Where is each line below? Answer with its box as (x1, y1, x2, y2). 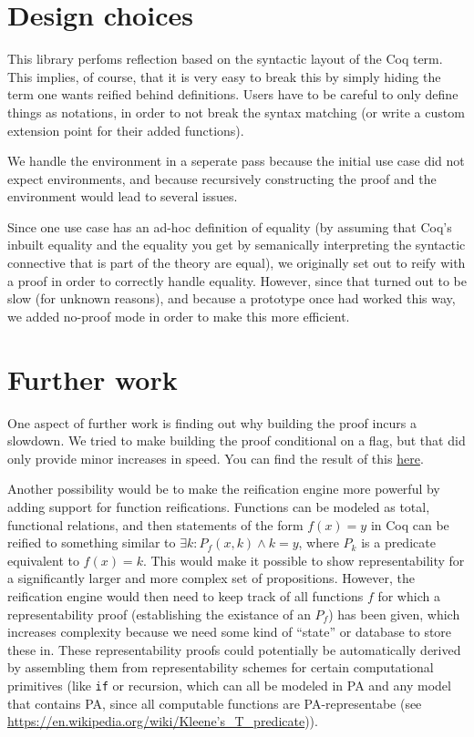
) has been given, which (328, 604, 460, 623)
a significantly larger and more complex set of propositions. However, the (7, 568, 415, 588)
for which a (377, 586, 440, 605)
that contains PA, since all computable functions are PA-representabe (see (7, 693, 422, 712)
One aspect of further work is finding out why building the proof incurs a (7, 413, 417, 432)
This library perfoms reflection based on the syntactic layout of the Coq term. (7, 49, 443, 68)
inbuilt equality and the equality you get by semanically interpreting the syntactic (7, 235, 466, 254)
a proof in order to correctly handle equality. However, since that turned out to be (7, 271, 467, 290)
